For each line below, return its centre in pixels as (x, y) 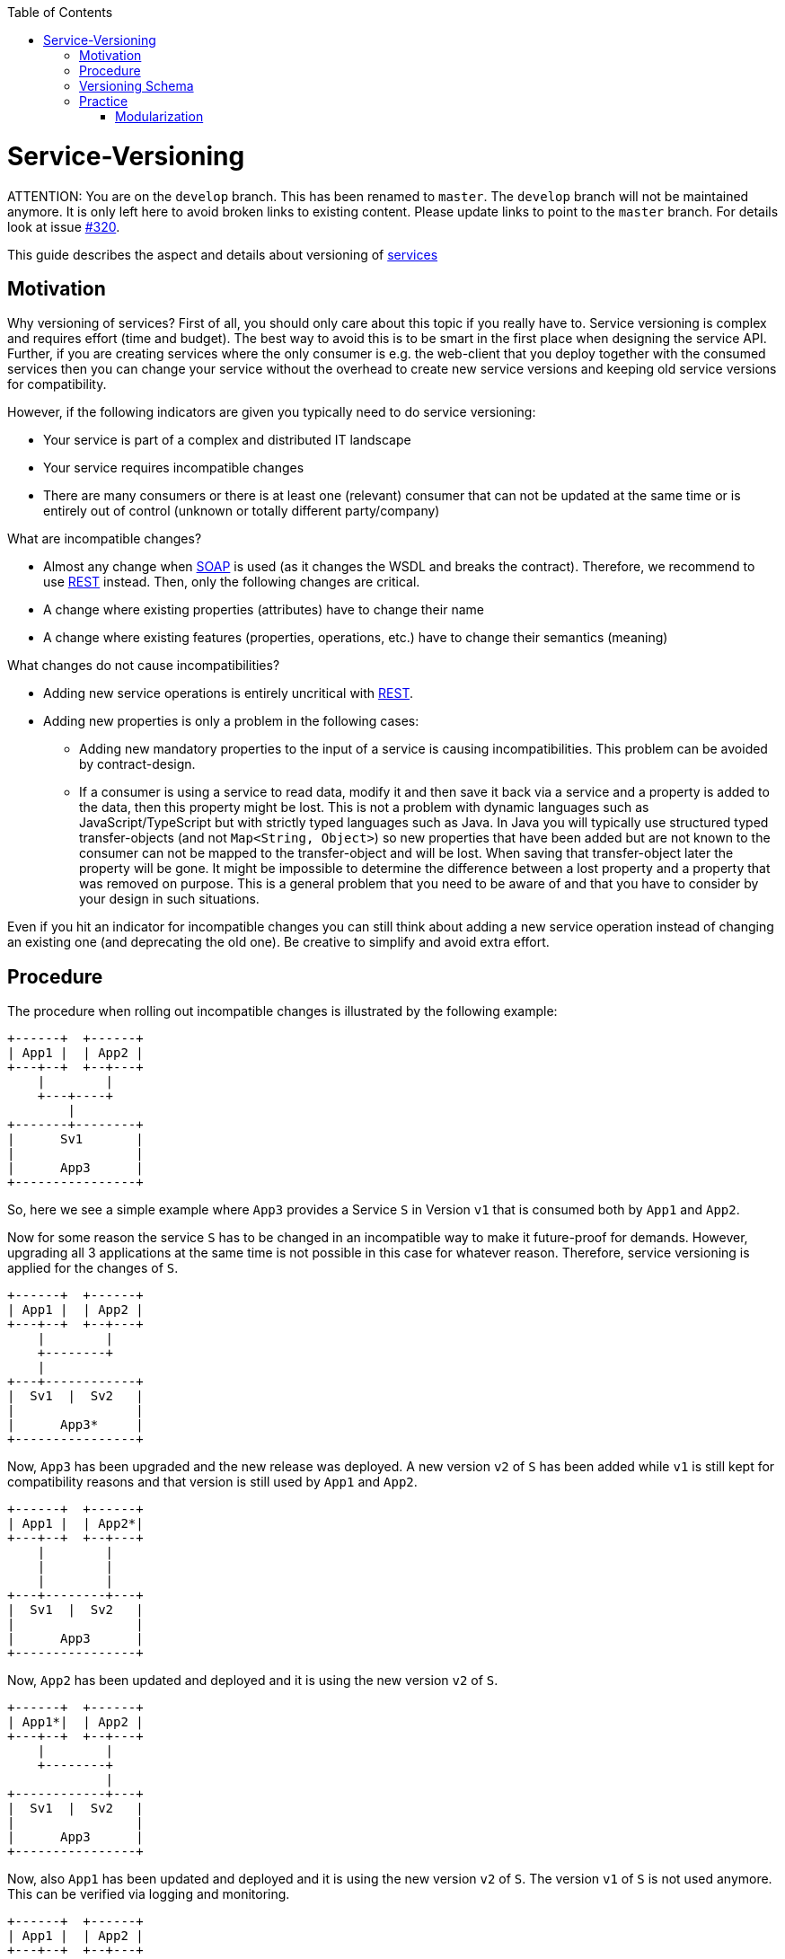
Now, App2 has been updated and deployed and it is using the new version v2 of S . (253, 1681)
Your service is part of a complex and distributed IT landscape (227, 440)
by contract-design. (137, 764)
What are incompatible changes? (105, 539)
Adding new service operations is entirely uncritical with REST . (229, 693)
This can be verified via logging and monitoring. (149, 1894)
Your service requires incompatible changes (174, 468)
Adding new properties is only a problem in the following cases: (231, 721)
